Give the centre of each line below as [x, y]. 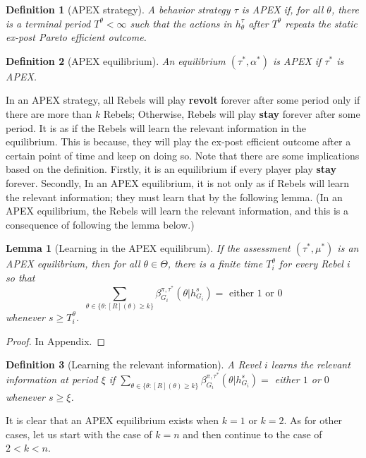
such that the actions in [181, 23]
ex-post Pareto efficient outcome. [76, 37]
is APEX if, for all [282, 9]
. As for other [313, 420]
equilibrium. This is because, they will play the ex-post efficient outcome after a [178, 141]
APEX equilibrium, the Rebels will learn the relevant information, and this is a [177, 211]
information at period [52, 379]
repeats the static [321, 23]
